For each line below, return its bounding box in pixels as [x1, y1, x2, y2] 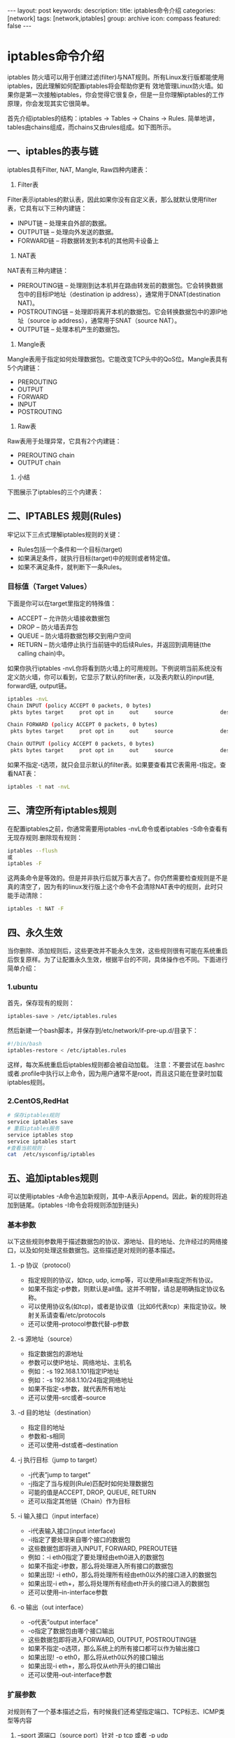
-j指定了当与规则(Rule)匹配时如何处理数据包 [27, 1479, 154, 1488]
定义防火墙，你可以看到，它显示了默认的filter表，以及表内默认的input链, [7, 672, 215, 681]
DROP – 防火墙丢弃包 [17, 622, 78, 631]
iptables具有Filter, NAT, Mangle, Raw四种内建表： [7, 165, 150, 173]
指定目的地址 [27, 1423, 65, 1432]
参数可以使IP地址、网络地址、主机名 [27, 1358, 132, 1367]
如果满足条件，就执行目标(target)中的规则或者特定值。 [17, 554, 174, 562]
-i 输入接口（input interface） [17, 1512, 103, 1520]
